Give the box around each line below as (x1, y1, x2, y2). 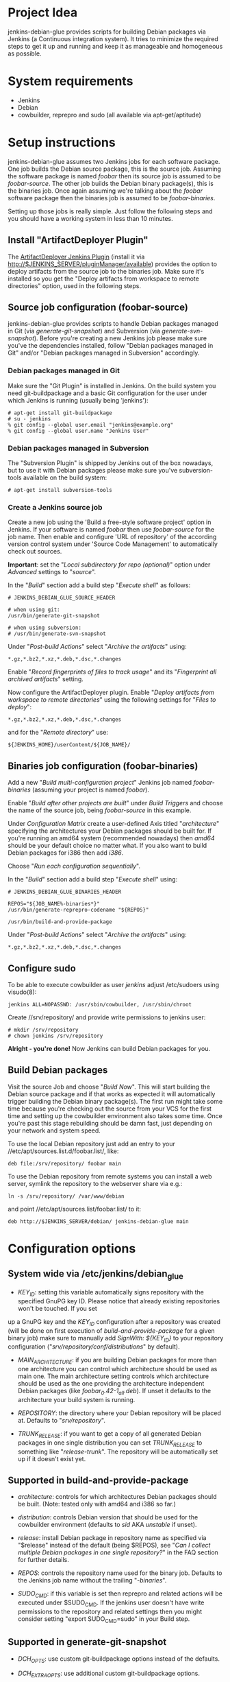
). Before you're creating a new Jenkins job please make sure (34, 334, 207, 342)
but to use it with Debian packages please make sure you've (8, 466, 178, 475)
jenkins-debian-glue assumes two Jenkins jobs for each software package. (8, 157, 220, 165)
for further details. (17, 1556, 69, 1564)
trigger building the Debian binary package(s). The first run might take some (8, 1097, 223, 1105)
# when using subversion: (8, 624, 81, 632)
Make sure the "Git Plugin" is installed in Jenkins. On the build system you (8, 381, 216, 390)
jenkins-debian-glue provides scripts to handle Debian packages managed (8, 320, 218, 328)
